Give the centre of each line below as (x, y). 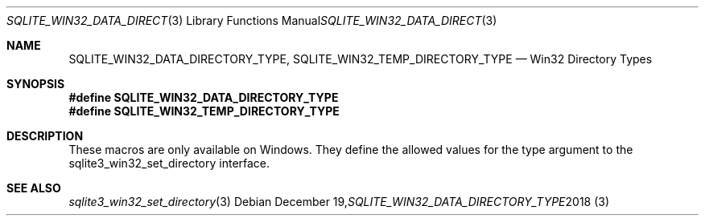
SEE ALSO (34, 188)
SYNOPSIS (36, 84)
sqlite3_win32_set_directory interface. (169, 163)
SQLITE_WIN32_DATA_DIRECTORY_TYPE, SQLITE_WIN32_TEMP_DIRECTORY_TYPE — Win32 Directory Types (361, 59)
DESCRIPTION (45, 136)
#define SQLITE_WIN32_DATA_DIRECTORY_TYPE (204, 97)
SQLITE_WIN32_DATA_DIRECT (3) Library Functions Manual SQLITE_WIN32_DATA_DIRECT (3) (252, 20)
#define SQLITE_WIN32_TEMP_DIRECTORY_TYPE (204, 111)
